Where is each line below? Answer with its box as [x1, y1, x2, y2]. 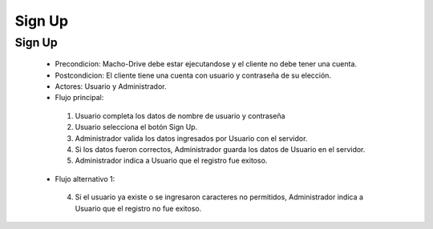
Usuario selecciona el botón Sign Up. [75, 123, 198, 132]
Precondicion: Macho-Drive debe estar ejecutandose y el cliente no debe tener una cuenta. [55, 59, 357, 69]
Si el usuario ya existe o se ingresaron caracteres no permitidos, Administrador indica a [75, 192, 364, 202]
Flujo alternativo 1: [55, 174, 115, 183]
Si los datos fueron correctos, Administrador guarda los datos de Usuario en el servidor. [75, 144, 366, 154]
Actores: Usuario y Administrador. [55, 81, 167, 91]
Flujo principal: [55, 93, 104, 102]
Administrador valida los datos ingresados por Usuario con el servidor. [75, 133, 308, 143]
